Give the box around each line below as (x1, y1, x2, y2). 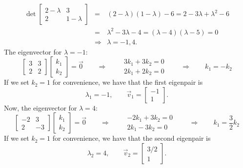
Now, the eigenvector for (4, 102, 77, 112)
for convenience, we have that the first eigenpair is (52, 77, 203, 87)
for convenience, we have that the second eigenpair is (52, 133, 211, 143)
